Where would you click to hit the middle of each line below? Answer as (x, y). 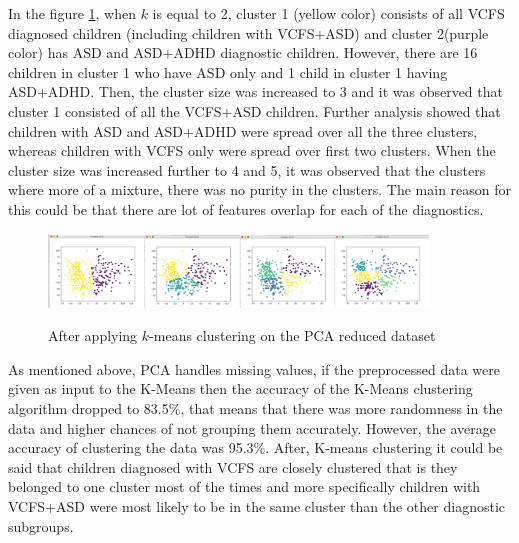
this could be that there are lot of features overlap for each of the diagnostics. (246, 208)
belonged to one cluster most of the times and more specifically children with (244, 486)
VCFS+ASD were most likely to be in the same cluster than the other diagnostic (256, 506)
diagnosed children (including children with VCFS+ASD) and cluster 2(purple (248, 32)
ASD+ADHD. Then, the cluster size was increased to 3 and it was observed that (255, 91)
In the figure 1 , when (72, 13)
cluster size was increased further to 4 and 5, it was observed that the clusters (247, 169)
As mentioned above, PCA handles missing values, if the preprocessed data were (254, 368)
